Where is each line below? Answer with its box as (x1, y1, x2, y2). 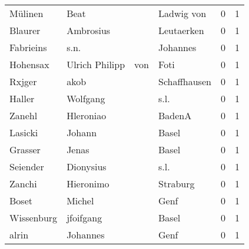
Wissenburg (9, 211, 58, 224)
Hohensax (9, 58, 49, 71)
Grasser (9, 143, 41, 156)
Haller (9, 92, 35, 105)
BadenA (158, 109, 192, 122)
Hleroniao (67, 109, 107, 122)
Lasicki (9, 126, 38, 139)
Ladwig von (158, 6, 207, 20)
